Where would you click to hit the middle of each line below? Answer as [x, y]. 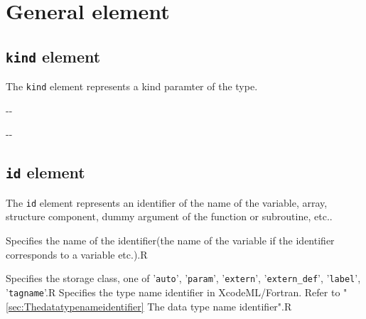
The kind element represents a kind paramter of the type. [132, 86]
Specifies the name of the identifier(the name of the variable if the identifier [170, 240]
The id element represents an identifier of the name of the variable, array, [167, 202]
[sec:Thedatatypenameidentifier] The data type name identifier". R [149, 306]
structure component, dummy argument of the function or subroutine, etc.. [169, 216]
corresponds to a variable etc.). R [77, 254]
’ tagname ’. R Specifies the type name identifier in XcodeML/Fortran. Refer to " [177, 292]
